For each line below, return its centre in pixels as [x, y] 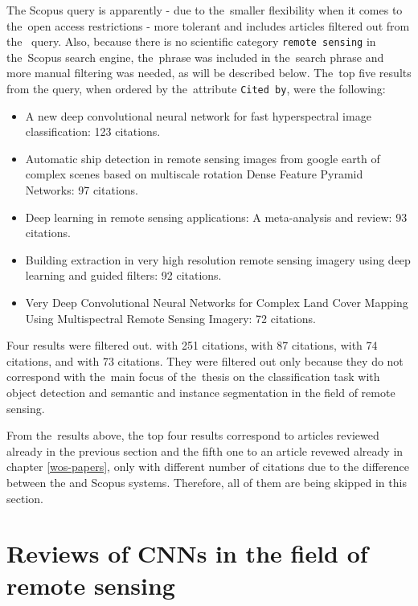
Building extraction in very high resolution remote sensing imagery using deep [218, 259]
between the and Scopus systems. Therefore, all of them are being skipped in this [207, 482]
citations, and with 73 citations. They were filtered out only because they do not [205, 360]
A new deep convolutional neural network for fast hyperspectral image [198, 115]
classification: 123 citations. [93, 131]
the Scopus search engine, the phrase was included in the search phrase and [195, 57]
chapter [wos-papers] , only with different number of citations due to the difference [208, 467]
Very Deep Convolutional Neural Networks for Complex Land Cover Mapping [217, 303]
